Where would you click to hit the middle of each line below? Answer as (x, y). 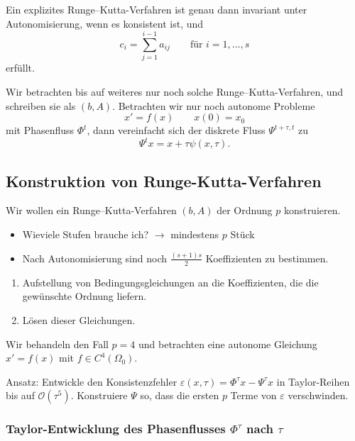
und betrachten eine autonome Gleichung (228, 344)
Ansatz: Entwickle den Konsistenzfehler (92, 381)
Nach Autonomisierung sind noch (95, 258)
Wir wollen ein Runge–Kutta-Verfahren (91, 210)
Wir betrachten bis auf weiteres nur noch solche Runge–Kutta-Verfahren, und (175, 91)
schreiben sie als (41, 105)
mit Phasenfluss (40, 130)
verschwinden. (318, 395)
